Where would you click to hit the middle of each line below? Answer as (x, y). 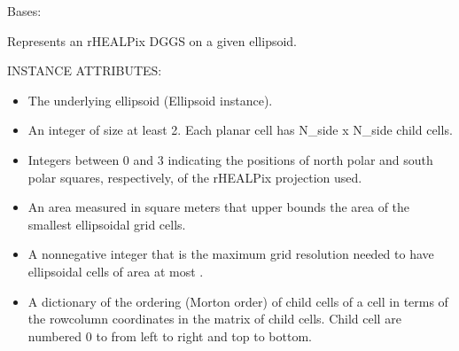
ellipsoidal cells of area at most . (116, 271)
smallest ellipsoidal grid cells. (107, 224)
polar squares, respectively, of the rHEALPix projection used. (195, 177)
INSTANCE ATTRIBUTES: (85, 70)
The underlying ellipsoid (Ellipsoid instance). (150, 100)
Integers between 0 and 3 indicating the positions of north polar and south (230, 159)
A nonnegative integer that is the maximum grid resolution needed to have (231, 254)
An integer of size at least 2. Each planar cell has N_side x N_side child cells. (240, 130)
